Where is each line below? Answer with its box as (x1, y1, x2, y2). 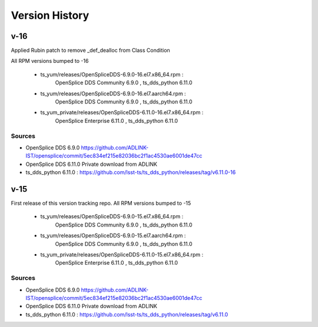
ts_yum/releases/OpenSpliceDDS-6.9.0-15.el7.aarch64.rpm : (40, 232, 186, 239)
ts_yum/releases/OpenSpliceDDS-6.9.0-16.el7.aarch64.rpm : (40, 90, 186, 97)
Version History (11, 9, 90, 22)
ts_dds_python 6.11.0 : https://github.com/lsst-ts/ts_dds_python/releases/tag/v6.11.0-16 (25, 169, 236, 176)
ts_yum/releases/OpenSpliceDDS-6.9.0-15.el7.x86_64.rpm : (40, 213, 184, 220)
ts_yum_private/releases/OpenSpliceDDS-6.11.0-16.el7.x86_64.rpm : (40, 109, 204, 116)
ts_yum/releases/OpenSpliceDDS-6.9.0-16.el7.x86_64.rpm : (40, 71, 184, 78)
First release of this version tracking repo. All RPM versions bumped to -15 (11, 200, 191, 207)
